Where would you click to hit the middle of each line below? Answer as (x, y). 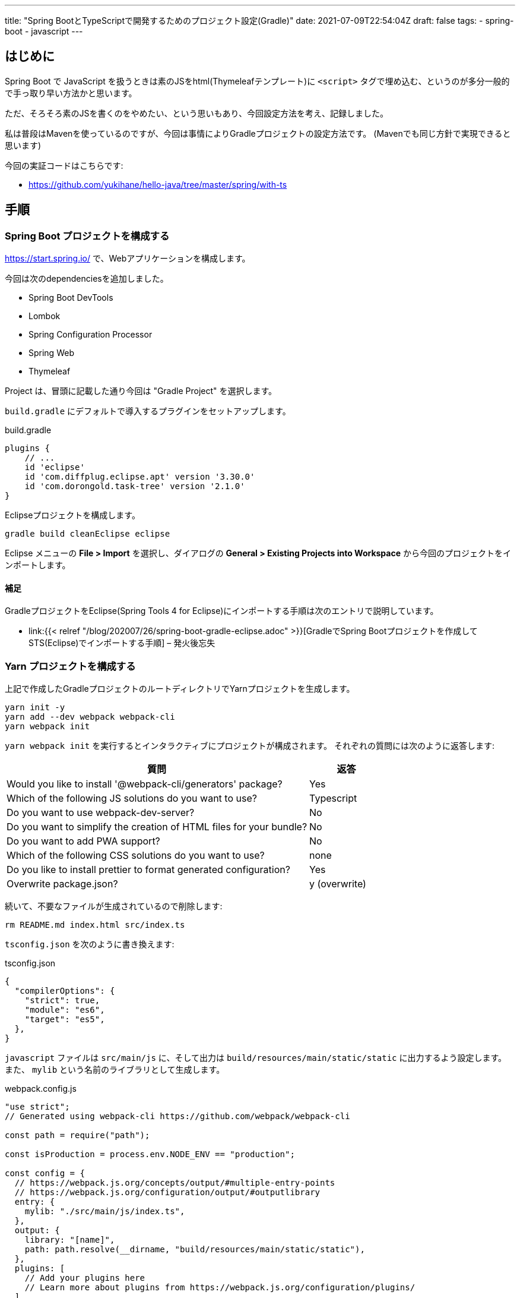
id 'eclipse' (55, 467)
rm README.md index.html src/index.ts (95, 925)
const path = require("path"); (77, 1135)
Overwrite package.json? (62, 884)
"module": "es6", (65, 1010)
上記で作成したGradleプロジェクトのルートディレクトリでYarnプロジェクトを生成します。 (180, 689)
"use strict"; (37, 1107)
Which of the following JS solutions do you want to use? (132, 798)
